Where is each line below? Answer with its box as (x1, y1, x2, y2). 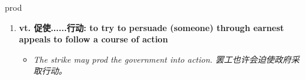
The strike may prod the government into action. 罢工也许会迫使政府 (33, 53, 291, 65)
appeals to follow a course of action (19, 33, 168, 45)
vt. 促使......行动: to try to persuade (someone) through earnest (19, 21, 284, 33)
